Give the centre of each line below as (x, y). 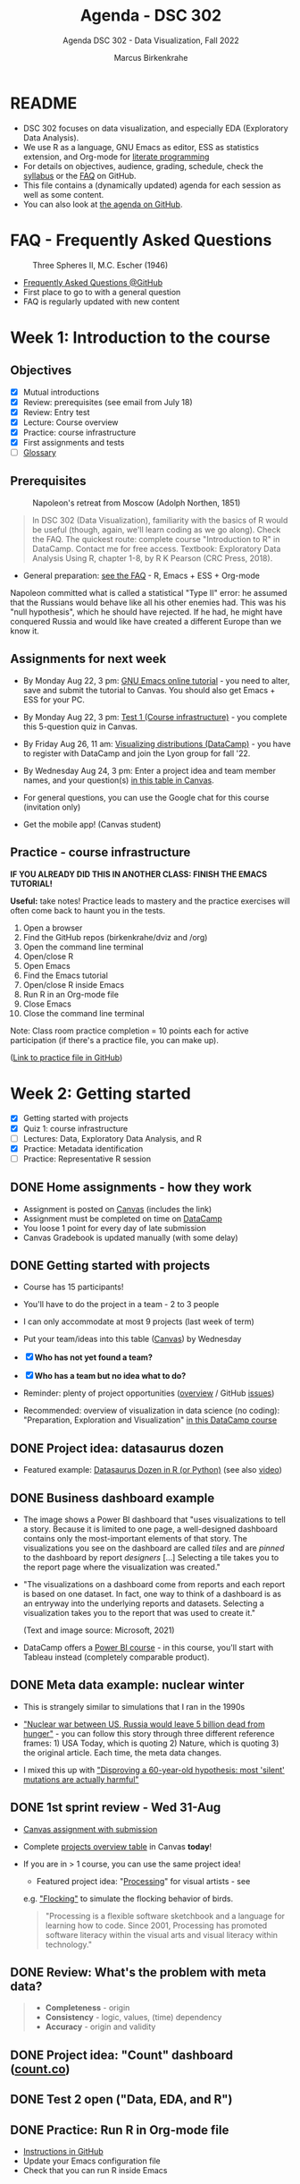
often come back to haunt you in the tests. (88, 910)
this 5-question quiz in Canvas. (80, 727)
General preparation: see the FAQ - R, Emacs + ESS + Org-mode (141, 575)
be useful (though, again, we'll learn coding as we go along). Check (156, 530)
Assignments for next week (88, 659)
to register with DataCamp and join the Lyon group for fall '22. (137, 753)
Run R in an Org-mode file (71, 994)
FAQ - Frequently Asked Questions (141, 240)
